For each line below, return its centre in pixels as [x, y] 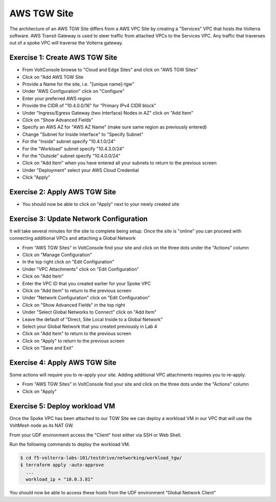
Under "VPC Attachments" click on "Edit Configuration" [80, 269]
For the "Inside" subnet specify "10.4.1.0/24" [69, 141]
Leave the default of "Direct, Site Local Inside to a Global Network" [93, 319]
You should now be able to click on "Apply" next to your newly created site [101, 204]
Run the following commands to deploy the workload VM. [70, 444]
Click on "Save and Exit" [48, 348]
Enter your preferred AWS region [57, 98]
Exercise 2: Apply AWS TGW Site [63, 192]
